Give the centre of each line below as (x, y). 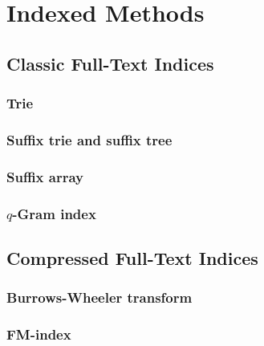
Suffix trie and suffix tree (89, 139)
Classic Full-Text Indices (110, 63)
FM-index (39, 334)
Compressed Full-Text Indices (132, 257)
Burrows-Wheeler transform (100, 297)
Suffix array (45, 176)
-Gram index (54, 213)
